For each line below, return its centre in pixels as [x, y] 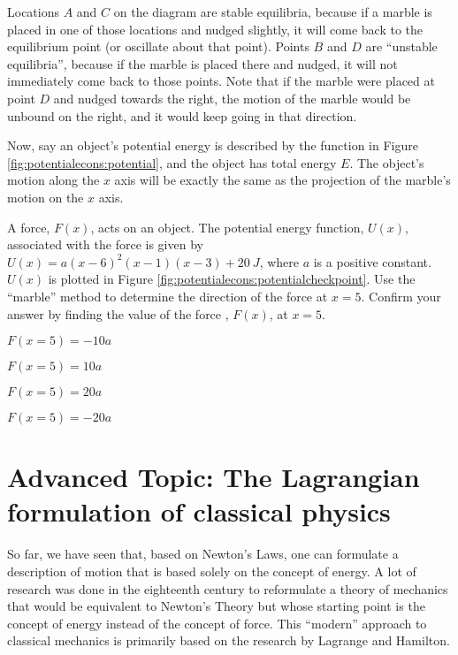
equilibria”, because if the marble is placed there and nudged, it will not [202, 63]
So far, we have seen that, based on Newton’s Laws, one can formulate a [203, 554]
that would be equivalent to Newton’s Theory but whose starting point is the [216, 606]
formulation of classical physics [199, 511]
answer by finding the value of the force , [118, 313]
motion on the [46, 197]
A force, [29, 227]
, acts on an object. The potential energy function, [227, 227]
